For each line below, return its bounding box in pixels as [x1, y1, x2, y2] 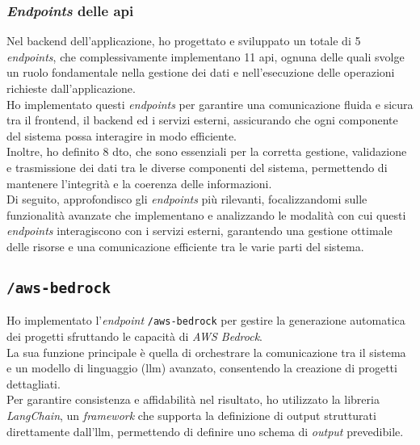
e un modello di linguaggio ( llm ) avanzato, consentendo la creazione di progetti [6, 359, 397, 376]
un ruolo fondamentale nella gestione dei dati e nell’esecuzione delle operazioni [6, 64, 395, 81]
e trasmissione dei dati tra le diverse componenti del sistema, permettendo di [6, 158, 388, 175]
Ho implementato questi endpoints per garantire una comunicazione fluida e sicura [6, 95, 414, 112]
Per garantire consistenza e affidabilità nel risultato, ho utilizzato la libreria [6, 391, 380, 408]
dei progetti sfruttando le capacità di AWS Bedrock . [6, 327, 263, 344]
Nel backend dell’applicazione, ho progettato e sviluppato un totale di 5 [6, 32, 361, 49]
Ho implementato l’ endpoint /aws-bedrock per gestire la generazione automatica [6, 312, 405, 329]
